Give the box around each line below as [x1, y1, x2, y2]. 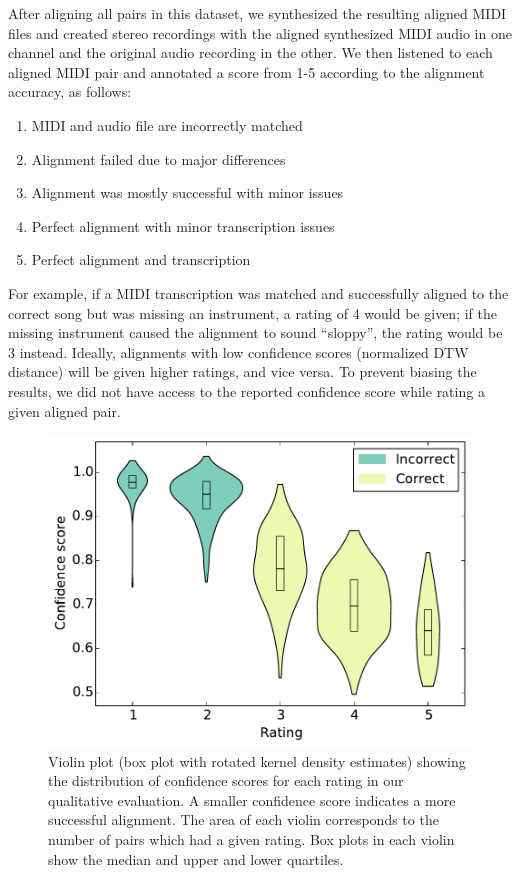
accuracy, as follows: [8, 81, 132, 102]
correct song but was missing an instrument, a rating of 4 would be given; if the [8, 302, 497, 323]
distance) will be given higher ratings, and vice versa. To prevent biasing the [8, 361, 477, 382]
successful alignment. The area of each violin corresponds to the [48, 809, 439, 830]
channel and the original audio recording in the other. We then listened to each [8, 42, 493, 63]
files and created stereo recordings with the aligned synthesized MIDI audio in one [8, 22, 512, 43]
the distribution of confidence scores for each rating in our [48, 770, 404, 791]
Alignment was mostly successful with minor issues [31, 182, 344, 203]
